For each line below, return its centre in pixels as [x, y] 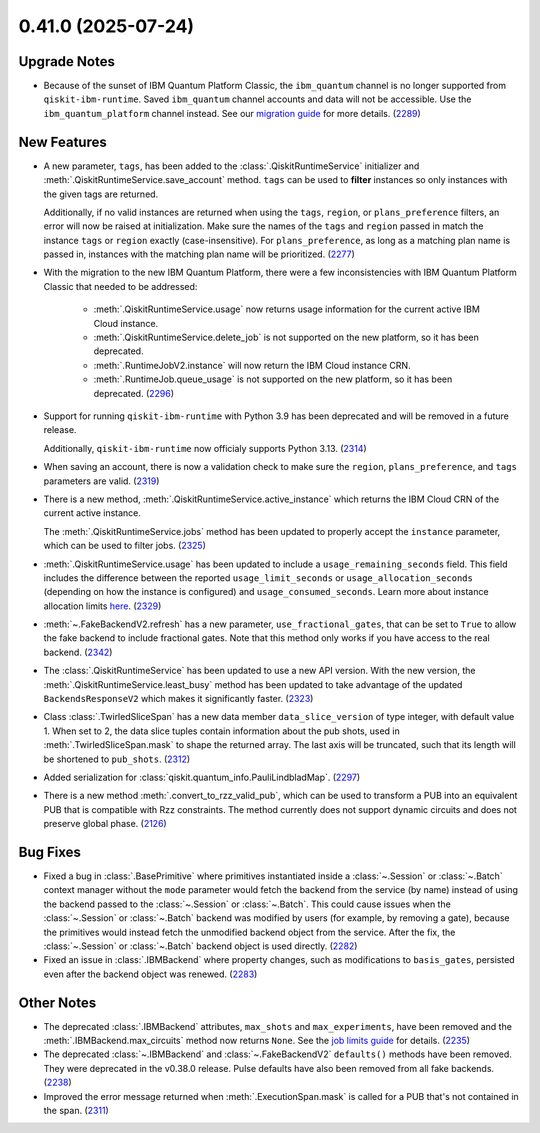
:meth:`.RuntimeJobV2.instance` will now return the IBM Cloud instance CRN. [252, 365]
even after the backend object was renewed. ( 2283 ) [150, 974]
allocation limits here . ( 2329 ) [102, 606]
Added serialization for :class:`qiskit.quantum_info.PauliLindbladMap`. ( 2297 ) [202, 777]
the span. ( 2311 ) [76, 1111]
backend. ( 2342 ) [78, 652]
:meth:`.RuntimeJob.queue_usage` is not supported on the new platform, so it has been [273, 379]
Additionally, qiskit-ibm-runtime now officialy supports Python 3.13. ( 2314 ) [205, 448]
